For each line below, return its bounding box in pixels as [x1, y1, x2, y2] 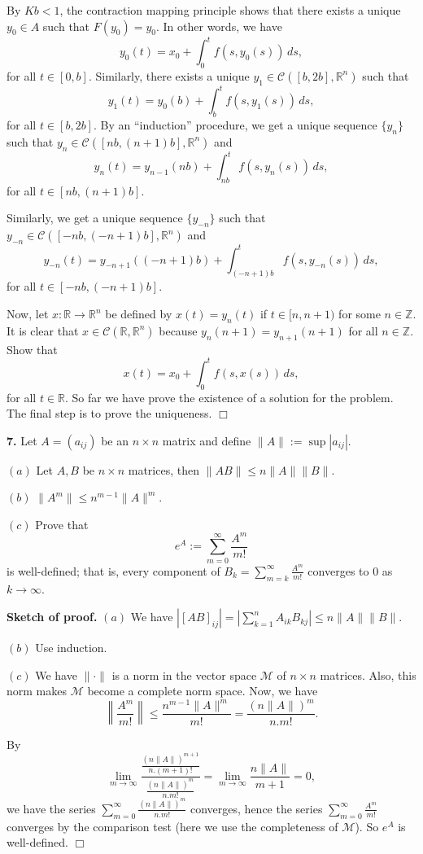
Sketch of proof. [7, 608, 98, 625]
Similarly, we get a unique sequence [7, 209, 183, 226]
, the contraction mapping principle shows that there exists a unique [59, 2, 401, 18]
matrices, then [128, 461, 199, 478]
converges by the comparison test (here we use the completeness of [7, 817, 338, 834]
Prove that [35, 515, 89, 532]
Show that [7, 340, 58, 357]
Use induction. [35, 639, 107, 656]
